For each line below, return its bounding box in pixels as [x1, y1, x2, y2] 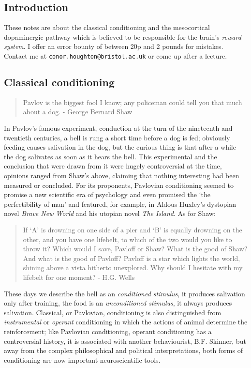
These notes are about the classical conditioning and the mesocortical [4, 22, 210, 32]
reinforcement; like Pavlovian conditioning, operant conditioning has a [4, 326, 212, 336]
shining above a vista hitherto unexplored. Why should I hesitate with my [23, 262, 243, 273]
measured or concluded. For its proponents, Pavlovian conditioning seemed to [4, 180, 234, 190]
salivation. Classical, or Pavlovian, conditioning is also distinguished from [4, 307, 221, 317]
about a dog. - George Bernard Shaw [23, 107, 133, 117]
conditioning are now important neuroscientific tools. [4, 354, 161, 365]
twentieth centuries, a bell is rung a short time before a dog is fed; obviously [4, 132, 230, 142]
